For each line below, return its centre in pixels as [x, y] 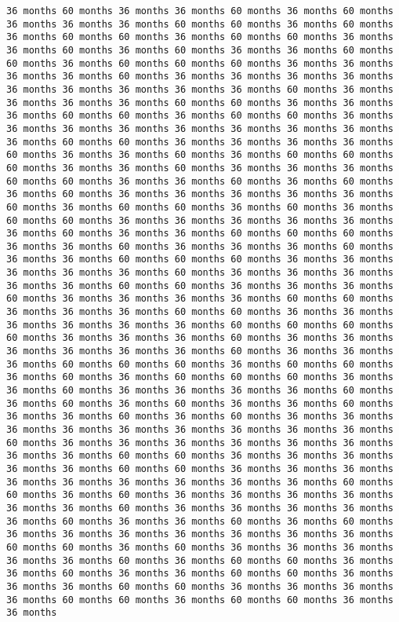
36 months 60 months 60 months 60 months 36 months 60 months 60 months [200, 364]
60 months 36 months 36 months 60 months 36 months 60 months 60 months [200, 155]
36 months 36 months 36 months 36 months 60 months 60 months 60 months [200, 325]
